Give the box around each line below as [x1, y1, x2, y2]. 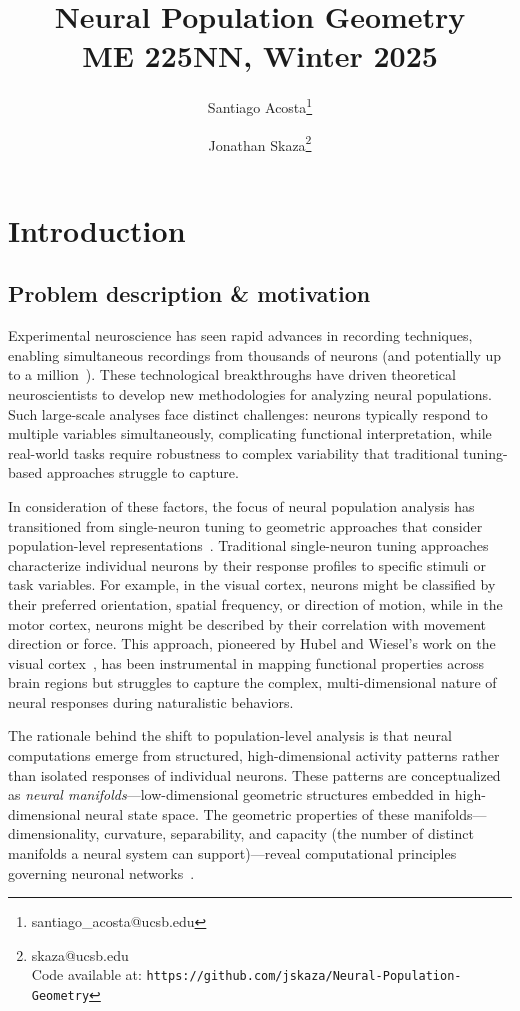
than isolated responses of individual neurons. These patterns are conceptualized [8, 764, 501, 785]
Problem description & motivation [8, 278, 371, 309]
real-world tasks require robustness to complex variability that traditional [8, 442, 459, 463]
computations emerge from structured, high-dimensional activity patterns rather [8, 745, 500, 766]
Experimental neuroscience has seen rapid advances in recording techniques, [8, 325, 473, 346]
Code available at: [31, 964, 142, 985]
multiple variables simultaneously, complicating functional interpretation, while [8, 423, 492, 444]
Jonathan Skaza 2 [208, 131, 312, 155]
